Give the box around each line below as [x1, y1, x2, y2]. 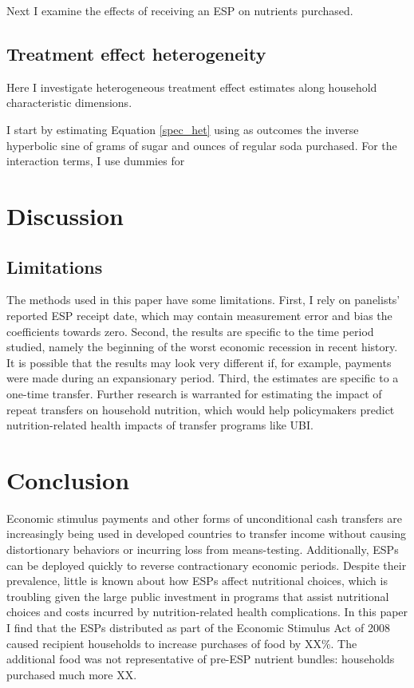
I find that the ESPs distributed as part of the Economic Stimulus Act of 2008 [6, 619, 390, 635]
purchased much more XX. [6, 666, 137, 682]
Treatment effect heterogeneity [6, 41, 266, 65]
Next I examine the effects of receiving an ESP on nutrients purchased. [6, 2, 353, 18]
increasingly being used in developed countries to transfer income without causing [6, 525, 407, 542]
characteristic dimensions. [6, 94, 132, 111]
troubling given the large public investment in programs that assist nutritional [6, 587, 389, 604]
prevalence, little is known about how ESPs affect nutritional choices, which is [6, 572, 388, 589]
